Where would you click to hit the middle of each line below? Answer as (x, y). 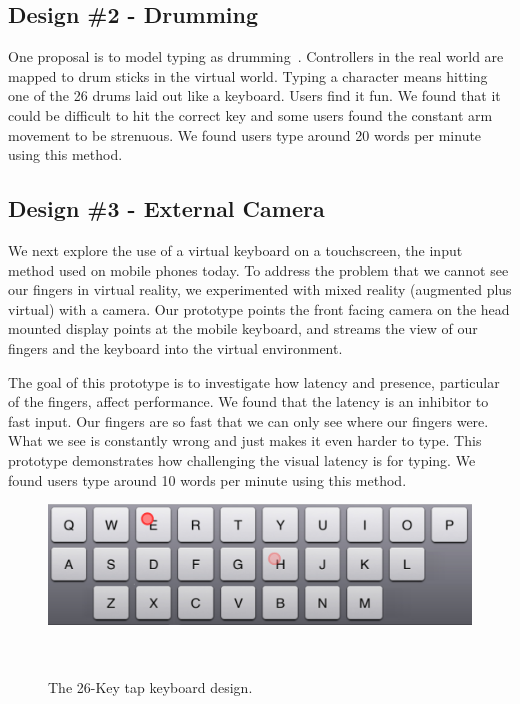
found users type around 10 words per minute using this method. (207, 479)
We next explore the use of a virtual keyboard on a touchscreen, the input (235, 249)
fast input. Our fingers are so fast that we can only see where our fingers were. (248, 420)
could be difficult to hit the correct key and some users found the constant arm (250, 114)
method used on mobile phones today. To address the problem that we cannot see (258, 269)
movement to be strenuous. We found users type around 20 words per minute (245, 134)
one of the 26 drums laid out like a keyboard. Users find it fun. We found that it (254, 95)
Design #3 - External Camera (166, 208)
